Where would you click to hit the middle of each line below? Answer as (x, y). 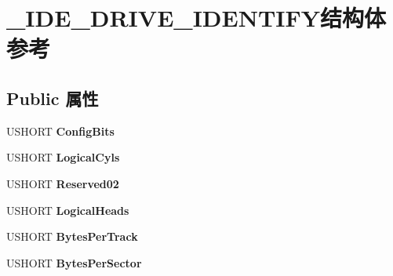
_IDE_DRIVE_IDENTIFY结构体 (196, 18)
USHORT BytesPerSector (74, 262)
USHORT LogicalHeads (68, 210)
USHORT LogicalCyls (63, 157)
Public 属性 (53, 98)
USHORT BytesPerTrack (72, 236)
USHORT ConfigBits (60, 131)
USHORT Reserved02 (63, 183)
